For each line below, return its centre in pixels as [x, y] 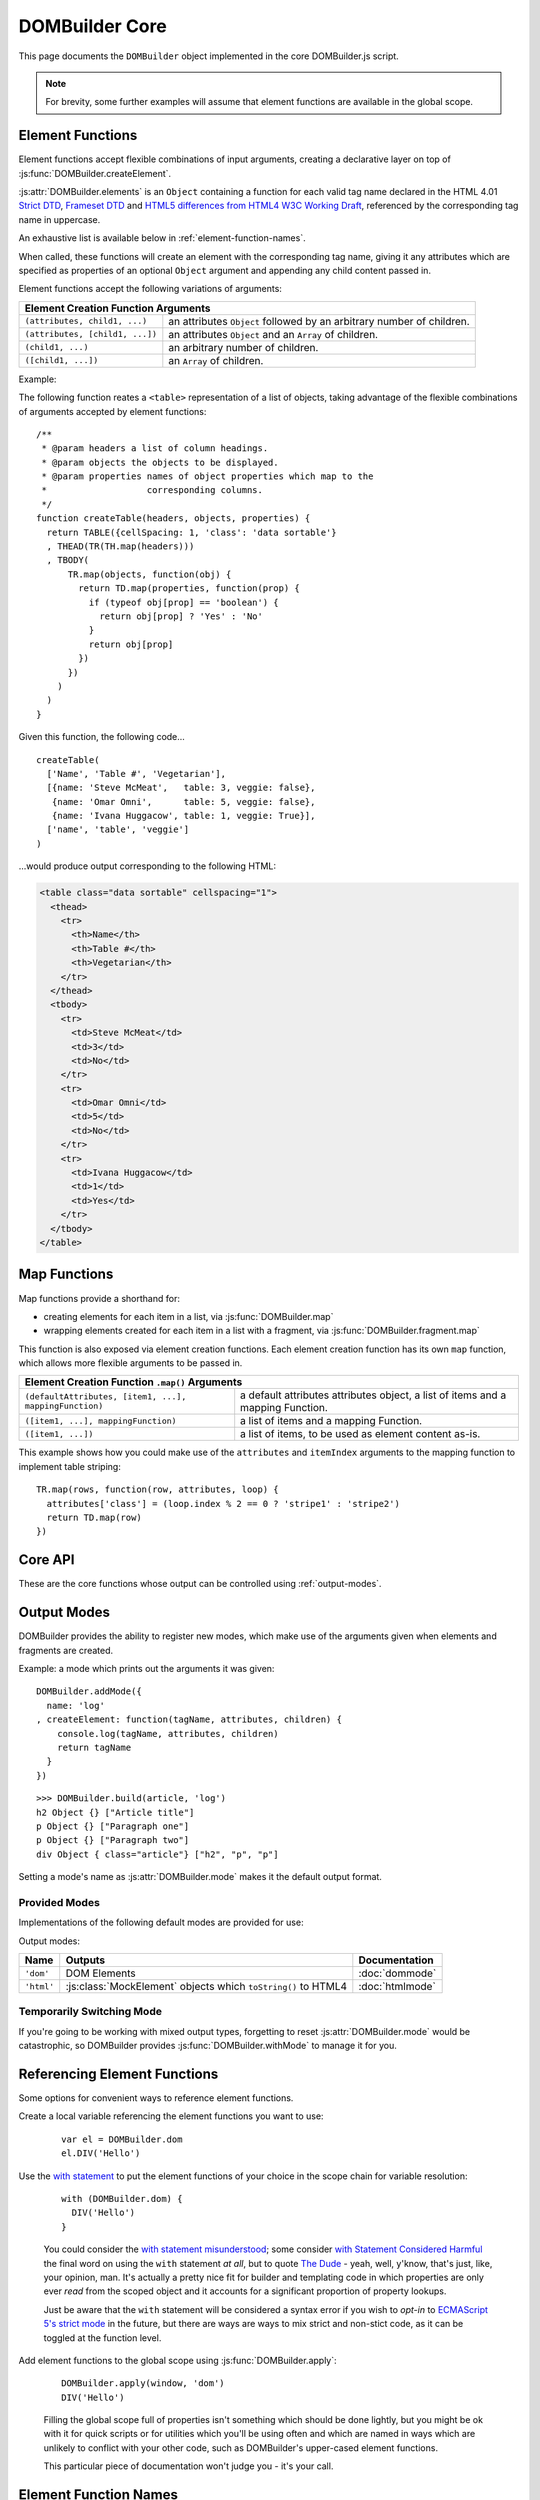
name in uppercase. [59, 219]
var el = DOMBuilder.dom [122, 2139]
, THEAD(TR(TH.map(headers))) [120, 546]
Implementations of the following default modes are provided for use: [161, 1922]
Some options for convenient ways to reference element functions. [156, 2098]
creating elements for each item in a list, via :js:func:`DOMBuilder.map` [188, 1316]
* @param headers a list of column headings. [155, 448]
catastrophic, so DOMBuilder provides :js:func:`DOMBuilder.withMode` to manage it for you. [207, 2046]
